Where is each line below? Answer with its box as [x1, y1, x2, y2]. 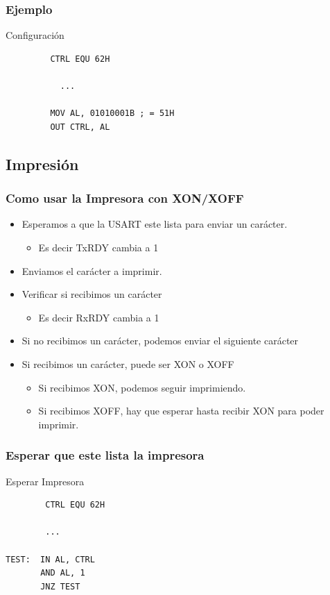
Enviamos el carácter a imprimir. [21, 263, 162, 278]
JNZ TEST [40, 581, 80, 592]
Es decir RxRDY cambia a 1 [38, 310, 159, 324]
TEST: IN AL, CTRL [6, 554, 95, 564]
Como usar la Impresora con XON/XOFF [6, 190, 244, 207]
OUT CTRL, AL [50, 121, 110, 132]
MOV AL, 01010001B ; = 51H [50, 108, 175, 119]
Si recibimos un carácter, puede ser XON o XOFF [21, 356, 234, 371]
